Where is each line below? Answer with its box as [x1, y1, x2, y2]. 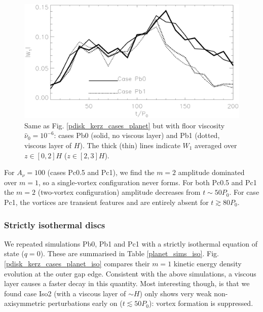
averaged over [195, 140, 237, 151]
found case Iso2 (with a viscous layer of [4, 288, 126, 298]
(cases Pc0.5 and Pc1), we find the [47, 167, 155, 178]
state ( [4, 248, 24, 259]
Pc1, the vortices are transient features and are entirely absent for [4, 197, 209, 207]
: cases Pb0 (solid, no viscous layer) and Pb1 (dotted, [54, 130, 220, 141]
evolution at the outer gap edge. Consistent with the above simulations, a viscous [4, 268, 256, 279]
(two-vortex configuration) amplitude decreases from [37, 187, 201, 197]
